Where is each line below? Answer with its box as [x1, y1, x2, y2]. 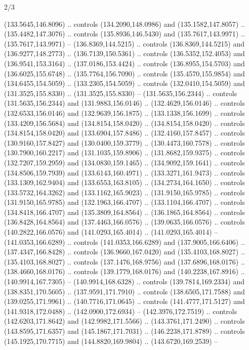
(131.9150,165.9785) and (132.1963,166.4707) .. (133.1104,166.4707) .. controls [4, 197, 245, 207]
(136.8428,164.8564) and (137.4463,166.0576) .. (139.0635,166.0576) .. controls [4, 216, 245, 227]
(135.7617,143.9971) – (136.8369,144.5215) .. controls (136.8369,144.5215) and [4, 38, 244, 49]
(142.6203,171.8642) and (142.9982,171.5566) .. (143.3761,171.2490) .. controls [4, 316, 245, 326]
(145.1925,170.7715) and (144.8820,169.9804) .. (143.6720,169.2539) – [4, 335, 218, 346]
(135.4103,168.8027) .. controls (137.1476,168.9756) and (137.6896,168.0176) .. [4, 256, 245, 267]
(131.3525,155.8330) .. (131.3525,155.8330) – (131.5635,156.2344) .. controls [4, 88, 237, 98]
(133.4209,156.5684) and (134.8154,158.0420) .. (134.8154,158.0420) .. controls [4, 117, 245, 128]
